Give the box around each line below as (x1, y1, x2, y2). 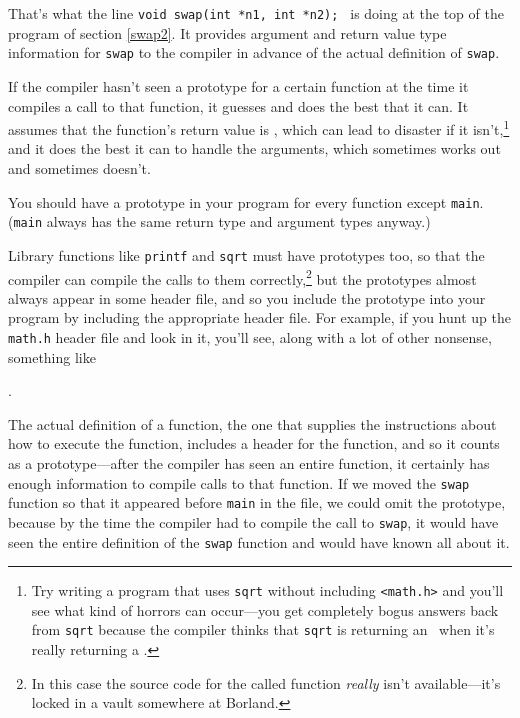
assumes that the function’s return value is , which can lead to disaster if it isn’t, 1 (8, 116, 510, 139)
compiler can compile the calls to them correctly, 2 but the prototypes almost (8, 265, 477, 289)
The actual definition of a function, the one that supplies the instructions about (8, 413, 497, 434)
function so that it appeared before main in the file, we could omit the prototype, (8, 492, 506, 513)
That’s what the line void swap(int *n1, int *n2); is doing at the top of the (8, 3, 504, 23)
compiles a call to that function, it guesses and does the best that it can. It (8, 95, 469, 116)
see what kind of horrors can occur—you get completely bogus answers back (31, 599, 499, 620)
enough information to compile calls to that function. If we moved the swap (8, 472, 470, 493)
